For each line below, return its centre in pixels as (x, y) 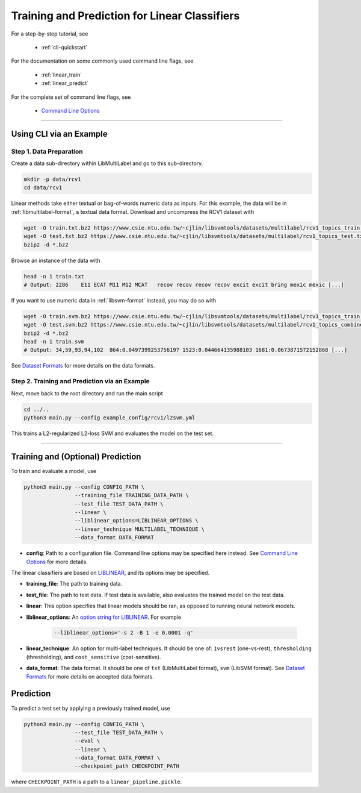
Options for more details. (57, 562)
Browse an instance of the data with (56, 260)
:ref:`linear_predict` (65, 83)
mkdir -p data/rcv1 (52, 180)
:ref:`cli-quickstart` (64, 47)
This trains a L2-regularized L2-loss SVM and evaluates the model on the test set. (112, 433)
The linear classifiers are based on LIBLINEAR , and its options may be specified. (110, 572)
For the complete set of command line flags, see (71, 97)
